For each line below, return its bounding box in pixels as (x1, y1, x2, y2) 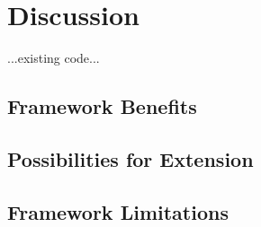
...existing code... (7, 48, 100, 67)
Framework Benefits (7, 92, 197, 120)
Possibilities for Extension (7, 144, 254, 172)
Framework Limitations (7, 197, 229, 225)
